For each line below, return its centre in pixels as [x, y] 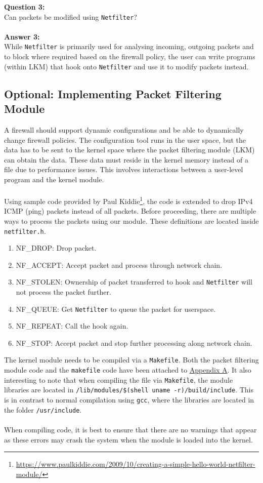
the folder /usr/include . [43, 409]
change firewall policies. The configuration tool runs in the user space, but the [125, 139]
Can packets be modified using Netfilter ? [71, 16]
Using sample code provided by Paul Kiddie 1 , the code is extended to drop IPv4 [128, 200]
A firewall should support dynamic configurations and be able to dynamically [124, 129]
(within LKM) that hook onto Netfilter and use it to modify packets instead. [126, 66]
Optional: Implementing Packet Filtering [113, 93]
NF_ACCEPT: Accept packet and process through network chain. [119, 265]
